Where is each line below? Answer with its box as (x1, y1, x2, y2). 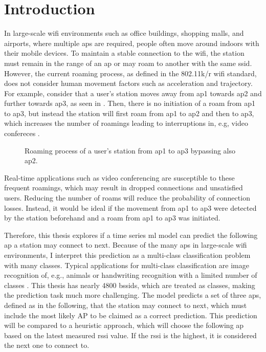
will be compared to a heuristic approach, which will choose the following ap (4, 320, 244, 331)
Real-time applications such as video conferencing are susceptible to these (4, 172, 235, 183)
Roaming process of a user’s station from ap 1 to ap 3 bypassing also (25, 145, 236, 156)
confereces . (4, 128, 40, 139)
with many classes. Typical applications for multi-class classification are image (4, 259, 249, 270)
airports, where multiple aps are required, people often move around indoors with (4, 37, 259, 48)
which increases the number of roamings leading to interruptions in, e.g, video (4, 118, 248, 128)
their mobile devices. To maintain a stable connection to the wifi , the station (4, 48, 245, 58)
